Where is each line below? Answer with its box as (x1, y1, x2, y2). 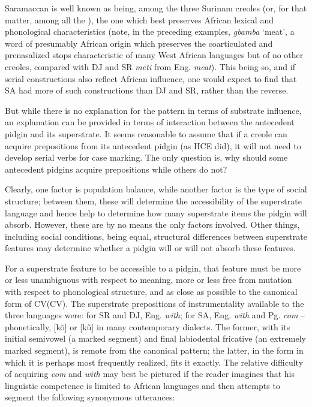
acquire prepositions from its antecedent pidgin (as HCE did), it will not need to (5, 139, 301, 152)
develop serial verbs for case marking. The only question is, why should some (5, 151, 288, 164)
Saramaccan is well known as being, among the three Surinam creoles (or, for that (5, 2, 307, 14)
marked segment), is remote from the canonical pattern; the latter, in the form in (5, 344, 304, 357)
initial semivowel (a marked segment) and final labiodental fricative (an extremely (5, 332, 306, 345)
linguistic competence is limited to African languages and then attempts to (5, 379, 280, 391)
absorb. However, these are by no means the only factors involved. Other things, (5, 218, 300, 231)
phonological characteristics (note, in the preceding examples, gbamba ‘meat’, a (5, 25, 295, 38)
